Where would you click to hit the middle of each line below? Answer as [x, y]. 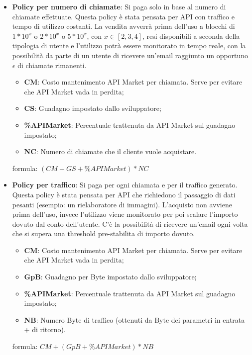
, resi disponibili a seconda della [191, 36]
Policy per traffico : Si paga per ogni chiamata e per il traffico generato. [125, 185]
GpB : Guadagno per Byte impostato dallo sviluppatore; [110, 277]
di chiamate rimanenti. [52, 65]
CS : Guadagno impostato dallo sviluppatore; [93, 108]
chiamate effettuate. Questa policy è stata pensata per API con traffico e [123, 16]
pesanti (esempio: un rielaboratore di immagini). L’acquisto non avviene [122, 204]
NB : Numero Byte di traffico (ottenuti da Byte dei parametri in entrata [134, 319]
